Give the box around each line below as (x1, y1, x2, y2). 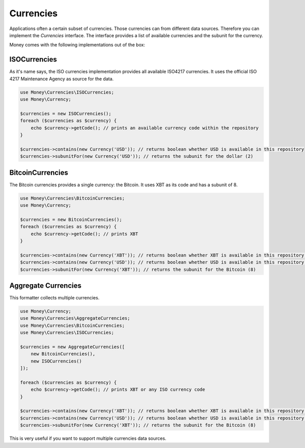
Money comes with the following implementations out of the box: (9, 42, 145, 48)
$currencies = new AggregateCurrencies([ (20, 344, 125, 350)
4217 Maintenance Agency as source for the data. (9, 75, 114, 81)
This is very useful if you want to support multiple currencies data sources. (9, 435, 167, 441)
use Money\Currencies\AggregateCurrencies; (20, 316, 131, 321)
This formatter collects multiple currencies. (9, 295, 100, 301)
